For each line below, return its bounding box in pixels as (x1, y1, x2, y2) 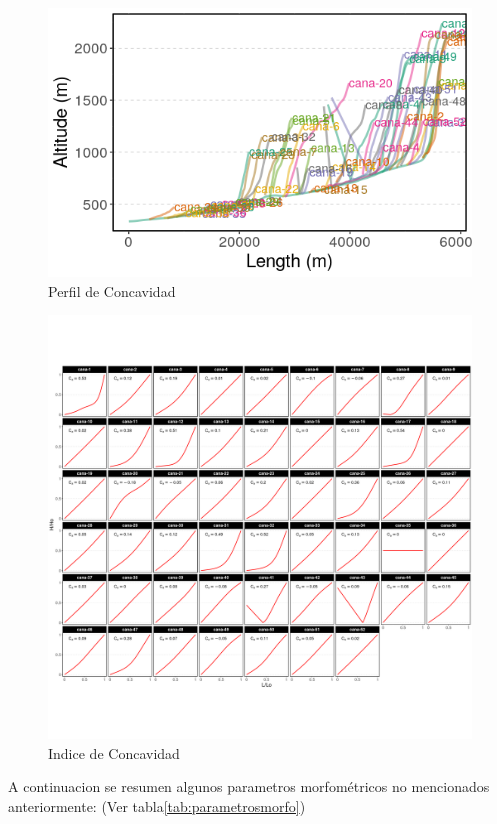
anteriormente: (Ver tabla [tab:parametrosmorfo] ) (8, 796, 306, 817)
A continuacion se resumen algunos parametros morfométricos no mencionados (8, 776, 490, 797)
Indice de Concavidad (48, 742, 180, 763)
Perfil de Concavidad (48, 280, 176, 301)
